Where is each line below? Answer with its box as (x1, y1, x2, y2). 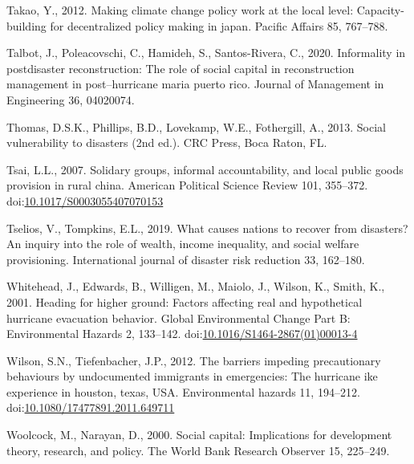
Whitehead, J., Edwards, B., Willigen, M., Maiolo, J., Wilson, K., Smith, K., (6, 278, 385, 295)
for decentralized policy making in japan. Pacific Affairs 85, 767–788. (50, 17, 388, 34)
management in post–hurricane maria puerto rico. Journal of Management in (6, 75, 384, 92)
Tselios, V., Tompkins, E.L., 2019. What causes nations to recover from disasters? (6, 219, 408, 236)
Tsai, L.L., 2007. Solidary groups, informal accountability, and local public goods (6, 161, 404, 177)
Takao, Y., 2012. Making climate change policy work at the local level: (6, 2, 354, 18)
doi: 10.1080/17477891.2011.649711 (6, 399, 175, 416)
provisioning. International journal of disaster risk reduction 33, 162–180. (6, 250, 365, 267)
